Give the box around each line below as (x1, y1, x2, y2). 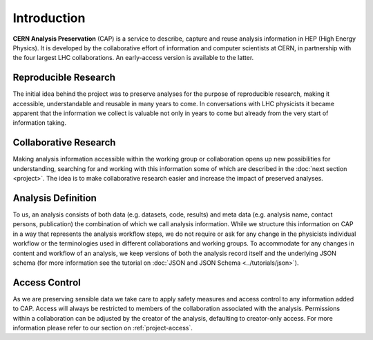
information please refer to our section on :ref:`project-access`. (12, 324, 193, 332)
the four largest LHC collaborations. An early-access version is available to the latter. (12, 54, 254, 62)
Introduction (12, 10, 86, 26)
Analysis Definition (12, 192, 97, 203)
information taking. (12, 119, 67, 127)
